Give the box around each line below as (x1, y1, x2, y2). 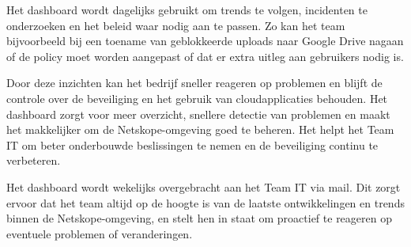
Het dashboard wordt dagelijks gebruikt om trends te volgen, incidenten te (6, 2, 368, 17)
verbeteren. (6, 152, 61, 169)
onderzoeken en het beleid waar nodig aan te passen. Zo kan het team (6, 17, 345, 33)
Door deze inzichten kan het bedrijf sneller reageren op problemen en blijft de (6, 74, 383, 91)
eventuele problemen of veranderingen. (6, 225, 193, 241)
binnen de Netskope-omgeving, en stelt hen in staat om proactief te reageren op (6, 210, 392, 226)
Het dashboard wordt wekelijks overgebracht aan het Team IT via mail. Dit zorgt (6, 178, 401, 195)
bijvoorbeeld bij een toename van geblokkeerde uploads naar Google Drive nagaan (6, 32, 404, 49)
